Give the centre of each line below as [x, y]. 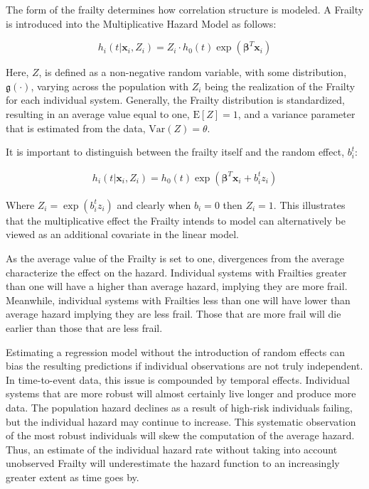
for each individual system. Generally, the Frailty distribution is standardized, [175, 100]
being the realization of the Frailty [280, 86]
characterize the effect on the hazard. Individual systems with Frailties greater [176, 272]
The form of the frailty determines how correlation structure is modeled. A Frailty [185, 9]
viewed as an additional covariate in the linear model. [122, 234]
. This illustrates [309, 204]
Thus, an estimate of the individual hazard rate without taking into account [172, 449]
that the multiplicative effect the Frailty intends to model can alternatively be [176, 220]
